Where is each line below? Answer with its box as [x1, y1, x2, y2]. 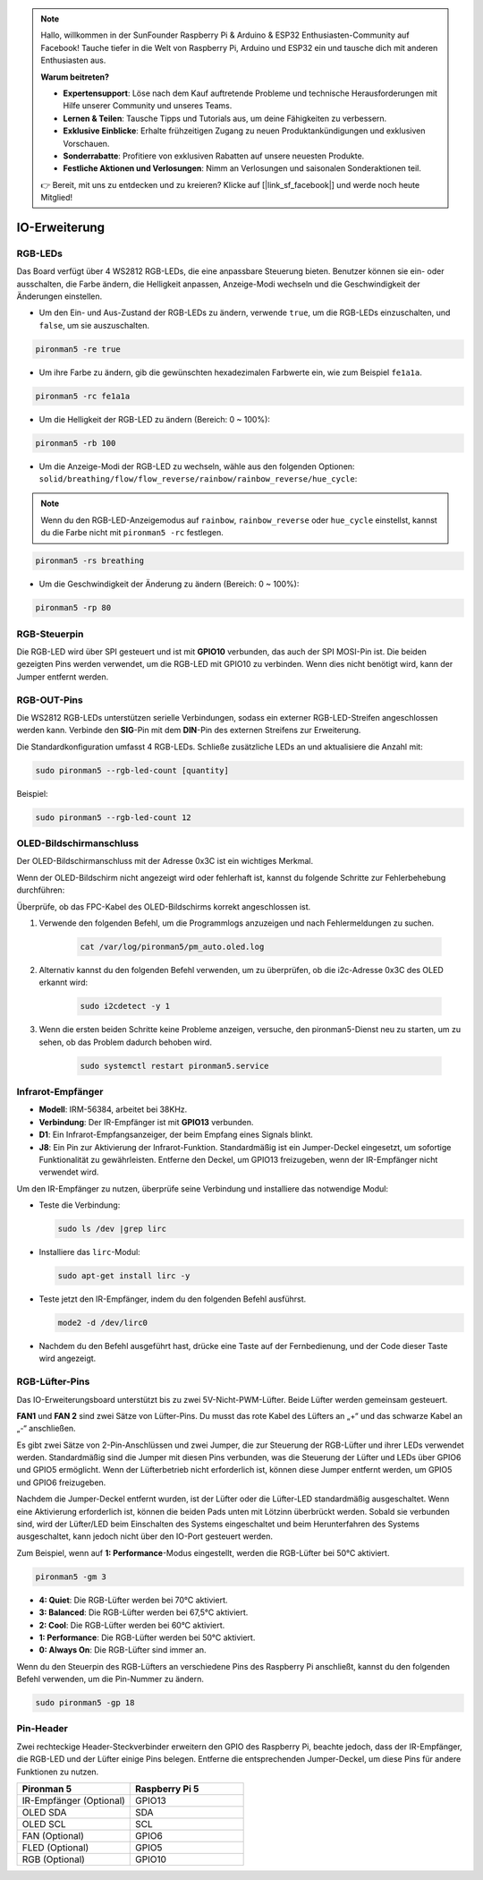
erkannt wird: [38, 977, 89, 988]
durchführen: [16, 884, 65, 895]
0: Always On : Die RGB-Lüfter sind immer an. [38, 1645, 207, 1655]
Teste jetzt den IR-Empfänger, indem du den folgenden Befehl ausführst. [38, 1294, 307, 1304]
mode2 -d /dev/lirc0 [57, 1318, 148, 1328]
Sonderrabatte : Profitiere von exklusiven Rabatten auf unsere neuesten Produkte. [63, 150, 365, 161]
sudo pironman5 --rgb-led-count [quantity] [35, 765, 230, 775]
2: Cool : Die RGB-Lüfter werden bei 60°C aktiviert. [38, 1619, 225, 1630]
